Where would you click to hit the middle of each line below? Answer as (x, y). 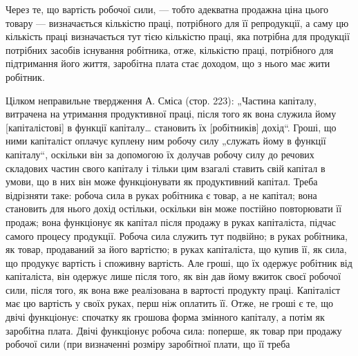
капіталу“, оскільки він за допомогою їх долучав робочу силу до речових (160, 154)
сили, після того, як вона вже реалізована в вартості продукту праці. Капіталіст (173, 289)
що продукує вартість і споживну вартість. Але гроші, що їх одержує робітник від (179, 262)
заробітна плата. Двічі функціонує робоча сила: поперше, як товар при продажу (174, 330)
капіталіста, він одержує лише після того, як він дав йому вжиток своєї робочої (173, 276)
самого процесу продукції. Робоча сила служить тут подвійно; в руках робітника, (177, 235)
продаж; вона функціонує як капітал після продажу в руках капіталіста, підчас (171, 222)
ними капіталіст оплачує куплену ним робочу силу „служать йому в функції (166, 141)
